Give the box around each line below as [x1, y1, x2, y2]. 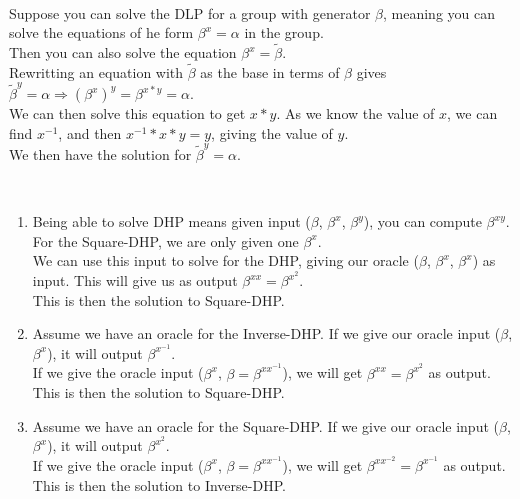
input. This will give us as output [32, 270, 238, 291]
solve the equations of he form [9, 22, 194, 43]
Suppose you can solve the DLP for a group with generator [9, 2, 371, 23]
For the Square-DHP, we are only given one [32, 230, 299, 251]
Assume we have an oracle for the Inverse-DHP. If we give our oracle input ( [32, 323, 501, 344]
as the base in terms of [200, 61, 340, 82]
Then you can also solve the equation [9, 42, 237, 62]
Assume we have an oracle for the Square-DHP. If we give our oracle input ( [32, 415, 499, 436]
